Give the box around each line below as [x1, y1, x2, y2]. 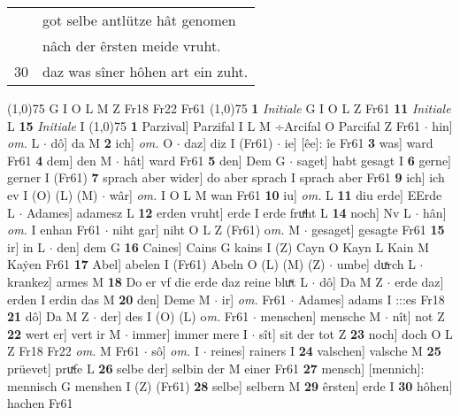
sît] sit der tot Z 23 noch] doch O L [259, 324, 453, 342]
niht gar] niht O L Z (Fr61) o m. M [112, 220, 301, 239]
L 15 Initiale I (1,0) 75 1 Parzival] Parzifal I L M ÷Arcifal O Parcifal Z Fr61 [7, 116, 421, 134]
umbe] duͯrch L [336, 255, 416, 273]
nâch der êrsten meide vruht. [42, 35, 221, 56]
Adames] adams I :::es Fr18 [298, 289, 445, 308]
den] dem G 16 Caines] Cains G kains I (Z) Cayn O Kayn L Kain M [57, 237, 430, 256]
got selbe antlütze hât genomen [42, 10, 236, 30]
